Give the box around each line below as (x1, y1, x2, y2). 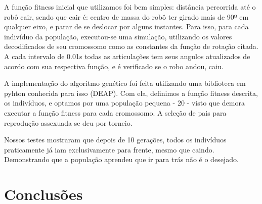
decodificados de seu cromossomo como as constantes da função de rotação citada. (4, 41, 258, 52)
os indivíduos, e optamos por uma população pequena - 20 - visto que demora (4, 97, 245, 108)
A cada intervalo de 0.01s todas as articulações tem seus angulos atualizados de (4, 50, 250, 61)
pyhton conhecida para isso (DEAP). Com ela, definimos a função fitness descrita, (4, 87, 258, 98)
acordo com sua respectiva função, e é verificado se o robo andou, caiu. (4, 61, 224, 71)
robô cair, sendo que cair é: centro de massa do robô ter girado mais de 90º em (4, 11, 249, 22)
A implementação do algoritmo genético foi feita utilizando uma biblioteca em (4, 78, 246, 88)
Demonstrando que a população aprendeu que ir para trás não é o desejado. (4, 154, 239, 165)
